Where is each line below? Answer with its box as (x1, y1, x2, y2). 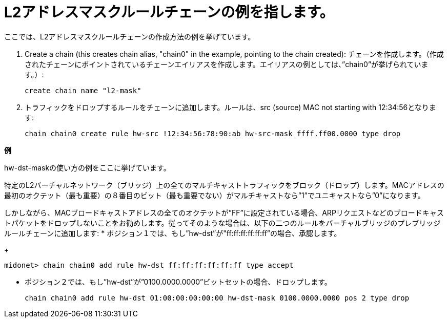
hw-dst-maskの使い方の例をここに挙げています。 (4, 163, 171, 172)
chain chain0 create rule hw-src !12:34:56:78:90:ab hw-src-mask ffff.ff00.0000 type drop (25, 129, 401, 138)
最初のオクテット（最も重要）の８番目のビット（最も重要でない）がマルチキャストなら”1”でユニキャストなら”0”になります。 (4, 190, 425, 200)
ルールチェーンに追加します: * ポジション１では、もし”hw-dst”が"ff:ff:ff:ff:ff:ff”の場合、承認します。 (4, 228, 341, 238)
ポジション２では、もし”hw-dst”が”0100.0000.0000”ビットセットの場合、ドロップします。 (25, 277, 332, 286)
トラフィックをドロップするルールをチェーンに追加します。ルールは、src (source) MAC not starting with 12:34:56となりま (25, 102, 436, 112)
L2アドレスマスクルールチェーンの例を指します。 (4, 4, 334, 21)
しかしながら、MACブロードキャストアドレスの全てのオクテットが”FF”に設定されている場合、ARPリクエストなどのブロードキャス (4, 208, 444, 217)
